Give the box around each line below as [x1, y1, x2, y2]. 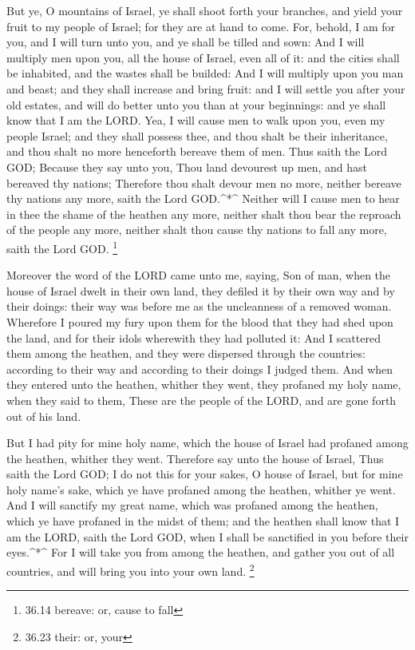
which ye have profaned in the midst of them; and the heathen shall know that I [6, 513, 400, 529]
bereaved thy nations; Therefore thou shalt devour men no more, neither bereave [6, 174, 401, 191]
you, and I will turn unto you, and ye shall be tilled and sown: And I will [6, 34, 365, 50]
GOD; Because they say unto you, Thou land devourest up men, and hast [6, 158, 367, 175]
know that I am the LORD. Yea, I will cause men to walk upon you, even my [6, 112, 385, 129]
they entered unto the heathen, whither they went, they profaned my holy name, [6, 376, 401, 393]
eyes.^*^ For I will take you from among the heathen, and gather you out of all [6, 544, 395, 561]
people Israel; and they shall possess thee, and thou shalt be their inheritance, [6, 127, 388, 144]
